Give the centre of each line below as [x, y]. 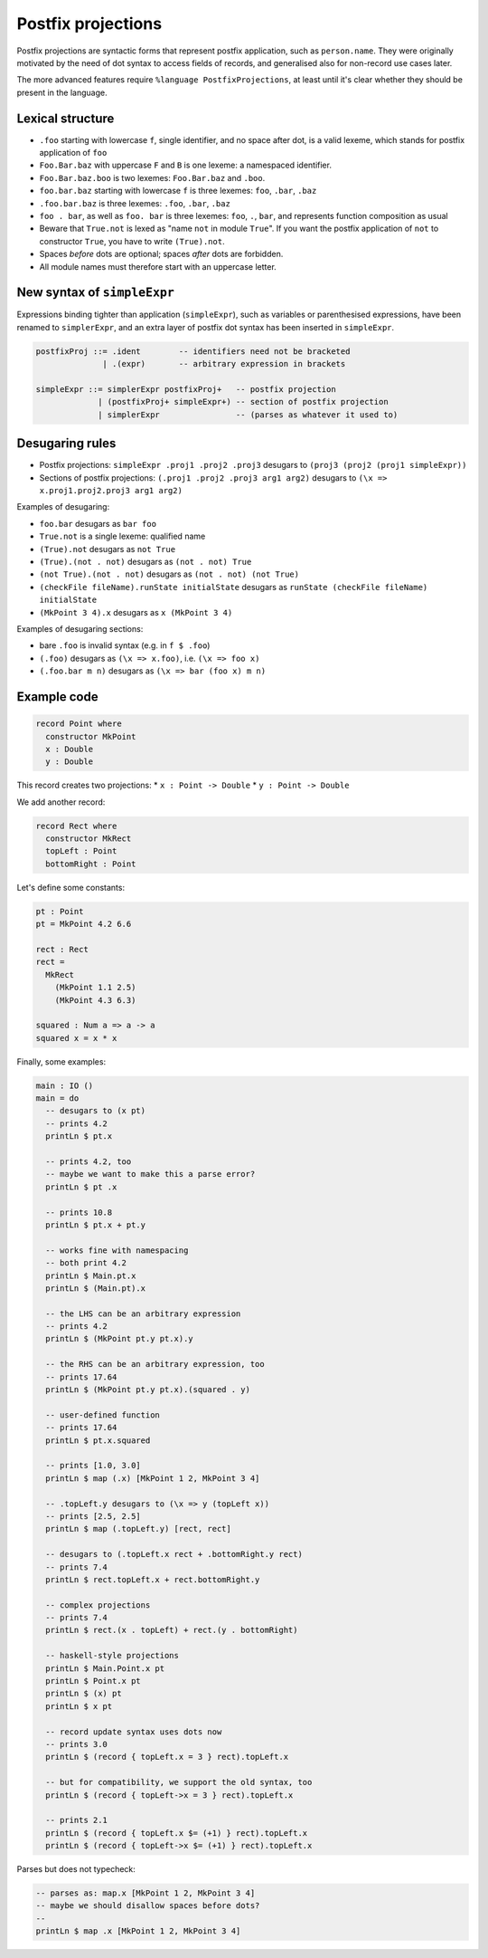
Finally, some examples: [61, 1061]
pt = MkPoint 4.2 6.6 [84, 924]
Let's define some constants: [71, 887]
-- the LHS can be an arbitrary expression [143, 1313]
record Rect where [76, 826]
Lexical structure [66, 118]
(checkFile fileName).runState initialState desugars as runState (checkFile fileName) [234, 587]
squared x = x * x [76, 1038]
